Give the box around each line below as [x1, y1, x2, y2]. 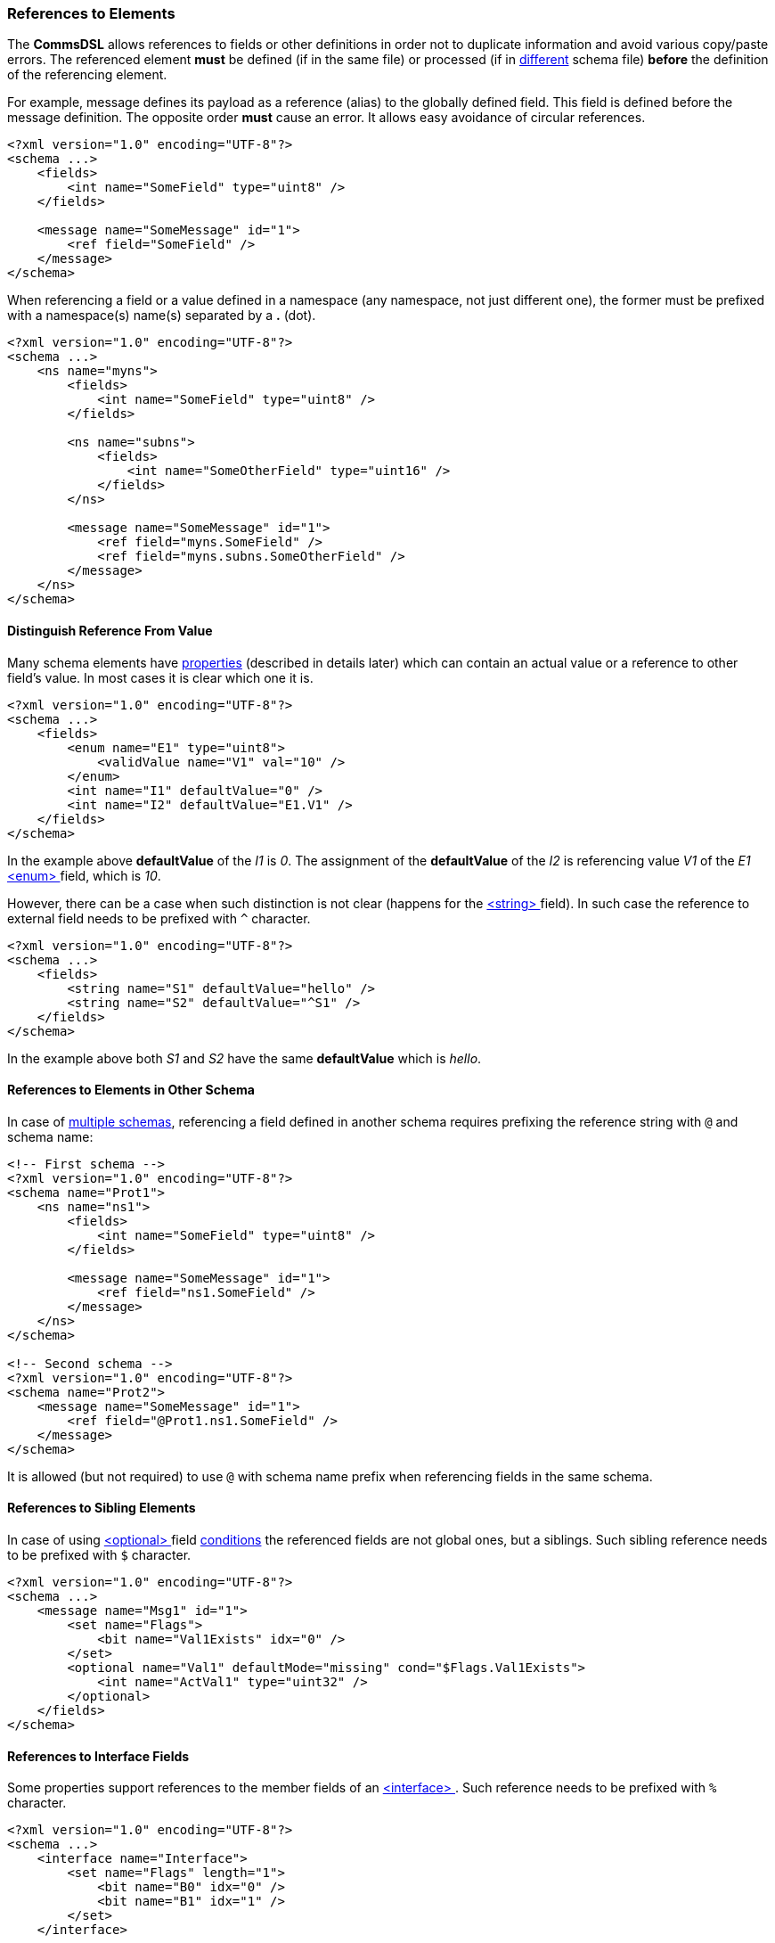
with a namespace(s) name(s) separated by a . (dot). [7, 307, 316, 324]
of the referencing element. [7, 67, 167, 83]
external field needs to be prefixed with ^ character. [7, 910, 311, 926]
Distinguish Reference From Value [7, 622, 213, 638]
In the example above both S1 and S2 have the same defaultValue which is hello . [7, 1050, 482, 1066]
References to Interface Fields [7, 1748, 190, 1764]
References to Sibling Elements [7, 1500, 196, 1516]
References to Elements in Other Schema [7, 1082, 255, 1098]
